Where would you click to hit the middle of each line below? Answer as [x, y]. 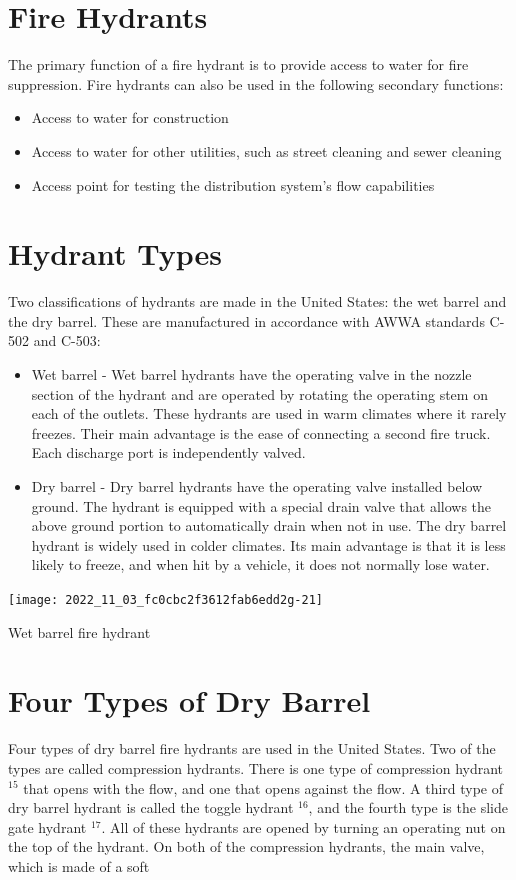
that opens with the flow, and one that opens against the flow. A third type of [263, 787]
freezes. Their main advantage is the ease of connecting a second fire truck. [261, 432]
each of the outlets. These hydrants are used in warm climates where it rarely [269, 413]
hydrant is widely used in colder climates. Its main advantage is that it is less [268, 544]
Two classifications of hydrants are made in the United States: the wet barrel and [257, 301]
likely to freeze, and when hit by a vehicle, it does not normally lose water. [260, 564]
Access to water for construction [130, 117]
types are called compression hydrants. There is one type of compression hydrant [256, 767]
